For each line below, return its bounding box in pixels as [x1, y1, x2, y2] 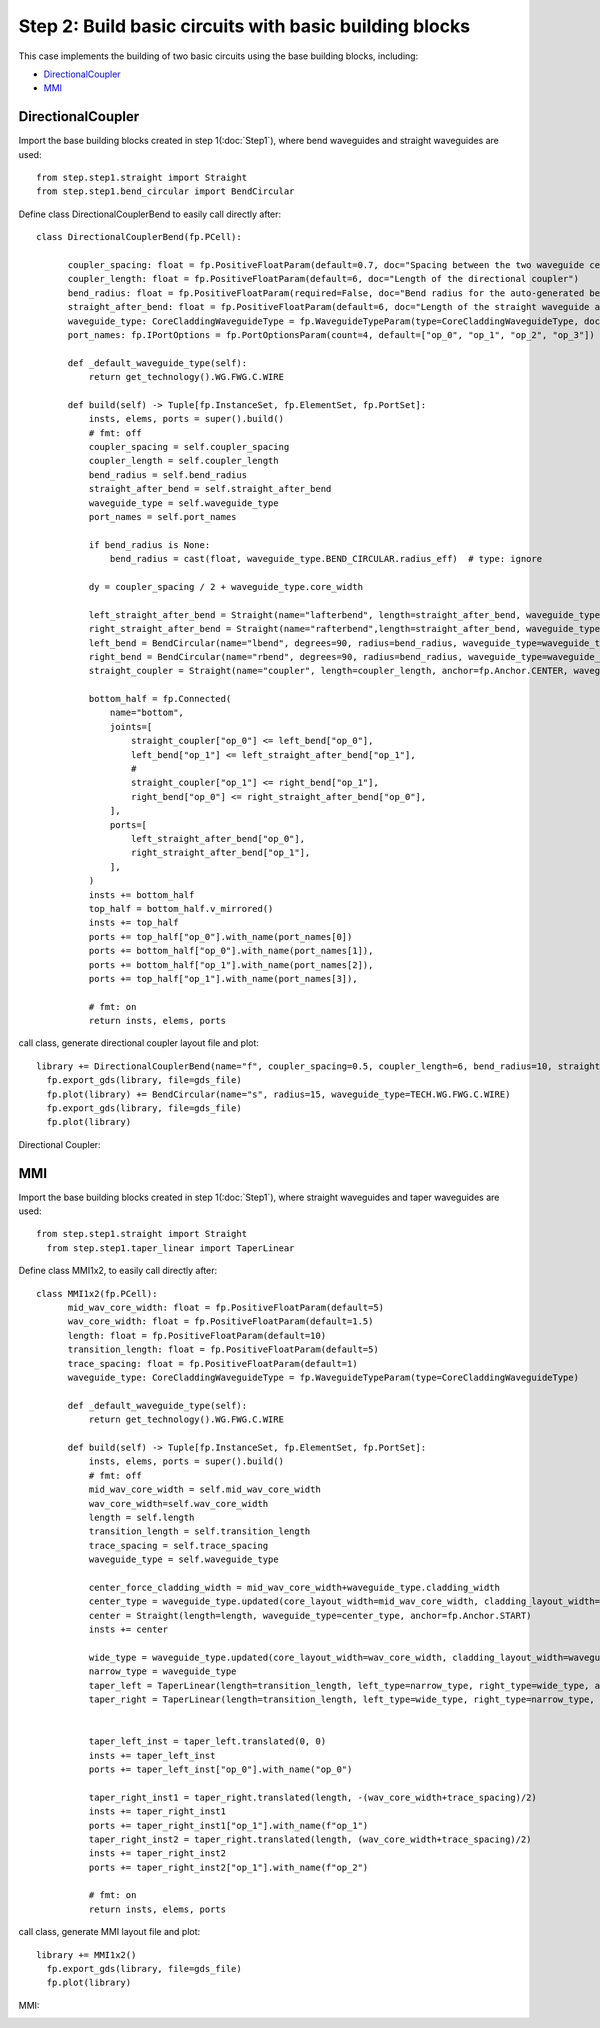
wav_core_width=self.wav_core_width [88, 1498, 269, 1509]
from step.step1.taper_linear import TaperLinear [46, 1242, 295, 1254]
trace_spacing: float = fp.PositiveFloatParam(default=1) [67, 1358, 359, 1369]
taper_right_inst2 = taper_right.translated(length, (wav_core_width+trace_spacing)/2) [88, 1833, 532, 1845]
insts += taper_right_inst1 [88, 1806, 227, 1817]
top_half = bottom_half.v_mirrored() [88, 903, 274, 914]
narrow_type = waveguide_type [88, 1666, 237, 1677]
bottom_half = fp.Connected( [88, 693, 232, 705]
